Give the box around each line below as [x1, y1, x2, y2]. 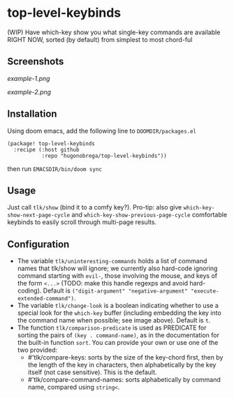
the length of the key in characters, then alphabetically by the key [27, 361, 217, 369]
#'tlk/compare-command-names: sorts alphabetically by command [27, 376, 221, 384]
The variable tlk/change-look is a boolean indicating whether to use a [17, 302, 219, 310]
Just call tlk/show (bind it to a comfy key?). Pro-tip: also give [7, 203, 182, 212]
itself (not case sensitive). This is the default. [27, 368, 157, 376]
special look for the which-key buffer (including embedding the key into [17, 309, 221, 317]
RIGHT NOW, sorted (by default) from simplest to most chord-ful [7, 35, 193, 43]
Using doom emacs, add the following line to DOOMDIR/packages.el [7, 126, 197, 135]
